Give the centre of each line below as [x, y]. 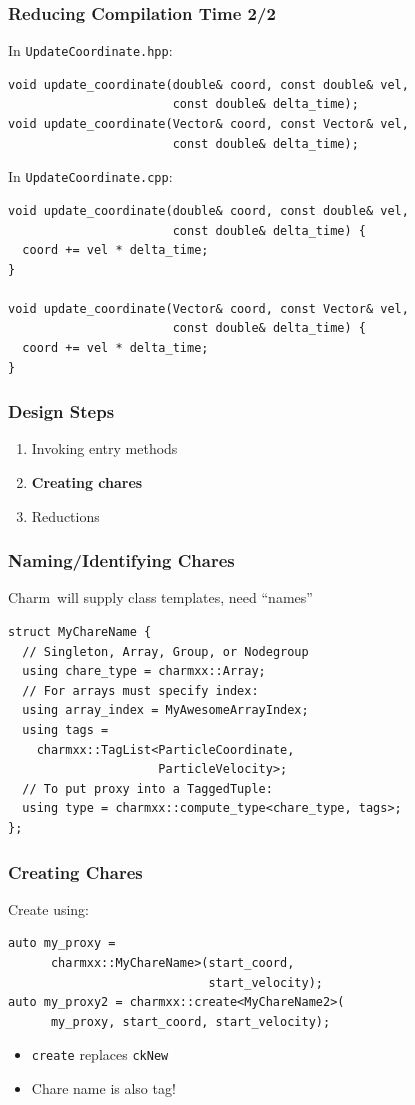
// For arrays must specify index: [140, 690]
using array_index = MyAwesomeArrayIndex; [165, 710]
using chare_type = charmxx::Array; [144, 671]
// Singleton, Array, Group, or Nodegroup [165, 651]
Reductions [65, 515]
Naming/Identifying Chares [121, 560]
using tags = [65, 730]
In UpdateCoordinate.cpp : [90, 176]
